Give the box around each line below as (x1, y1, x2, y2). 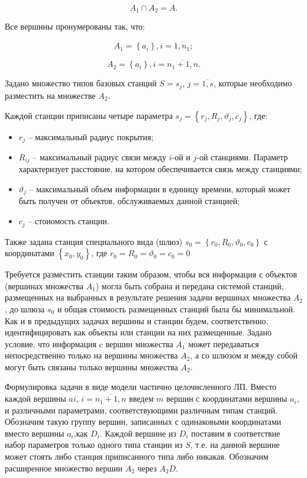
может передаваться (188, 337, 259, 350)
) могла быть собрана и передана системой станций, (95, 279, 284, 292)
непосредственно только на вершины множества (5, 349, 178, 361)
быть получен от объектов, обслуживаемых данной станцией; (18, 195, 240, 207)
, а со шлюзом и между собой (190, 349, 298, 361)
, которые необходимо (213, 77, 292, 89)
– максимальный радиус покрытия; (28, 130, 154, 143)
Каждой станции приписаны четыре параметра (5, 109, 173, 121)
